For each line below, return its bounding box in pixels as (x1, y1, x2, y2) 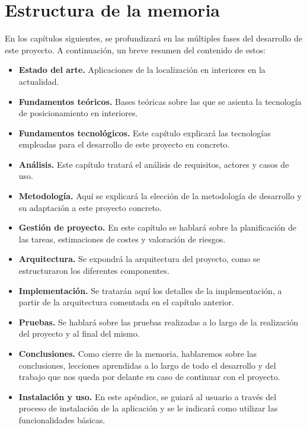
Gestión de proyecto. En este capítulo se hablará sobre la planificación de (18, 221, 297, 234)
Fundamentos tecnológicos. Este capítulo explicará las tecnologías (18, 126, 271, 139)
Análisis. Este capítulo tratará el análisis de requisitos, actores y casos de (18, 158, 289, 170)
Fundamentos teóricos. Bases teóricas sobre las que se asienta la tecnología (18, 95, 302, 107)
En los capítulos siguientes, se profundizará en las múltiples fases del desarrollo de (5, 32, 302, 44)
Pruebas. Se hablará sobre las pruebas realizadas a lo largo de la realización (18, 315, 298, 328)
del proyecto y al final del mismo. (18, 327, 140, 340)
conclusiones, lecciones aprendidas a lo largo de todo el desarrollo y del (18, 359, 276, 371)
